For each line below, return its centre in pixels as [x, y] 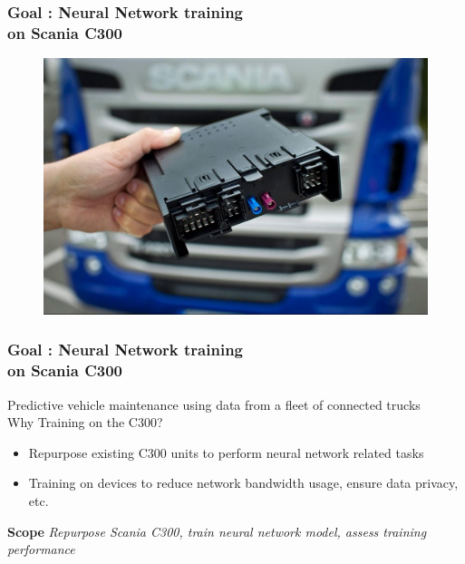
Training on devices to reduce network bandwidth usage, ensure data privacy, [243, 483]
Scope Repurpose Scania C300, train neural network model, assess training [217, 531]
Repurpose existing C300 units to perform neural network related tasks [226, 452]
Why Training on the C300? [85, 422]
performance [41, 549]
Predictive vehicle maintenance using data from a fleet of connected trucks [214, 404]
